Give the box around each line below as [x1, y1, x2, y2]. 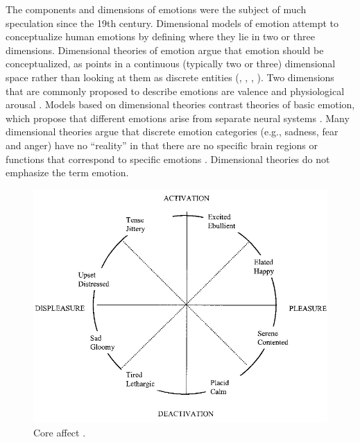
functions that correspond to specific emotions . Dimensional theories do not [6, 151, 330, 166]
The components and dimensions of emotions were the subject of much [6, 2, 307, 16]
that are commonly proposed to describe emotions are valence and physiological [6, 83, 345, 98]
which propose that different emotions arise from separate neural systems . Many [6, 110, 350, 125]
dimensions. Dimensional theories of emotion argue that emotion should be [6, 42, 324, 57]
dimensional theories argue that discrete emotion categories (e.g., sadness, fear [6, 124, 338, 139]
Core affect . [33, 425, 86, 439]
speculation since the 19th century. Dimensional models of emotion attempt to [6, 15, 339, 30]
